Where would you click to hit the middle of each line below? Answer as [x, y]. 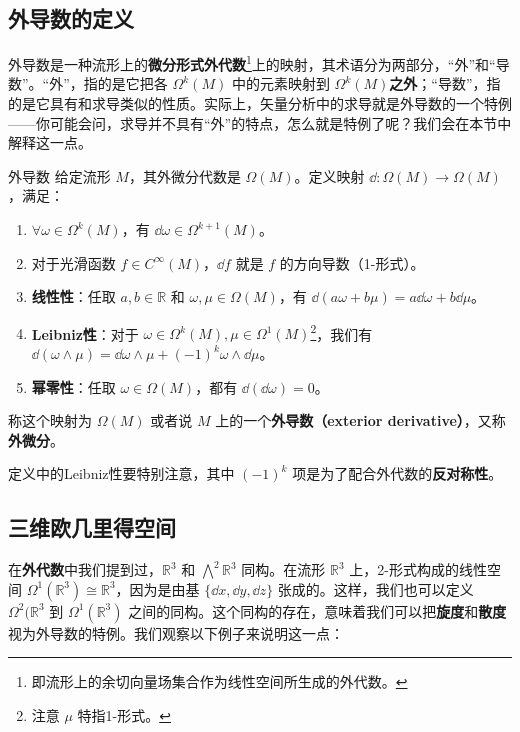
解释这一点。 [50, 142]
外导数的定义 [71, 18]
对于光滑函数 [73, 262]
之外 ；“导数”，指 [445, 83]
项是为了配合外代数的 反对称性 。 [397, 473]
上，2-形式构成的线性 [418, 569]
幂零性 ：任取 [73, 386]
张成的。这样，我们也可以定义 [375, 588]
